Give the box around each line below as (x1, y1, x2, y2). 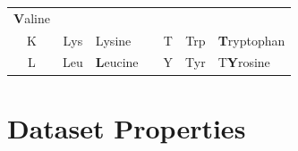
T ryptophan (217, 30, 285, 49)
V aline (13, 8, 50, 27)
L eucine (95, 53, 139, 71)
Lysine (95, 30, 132, 49)
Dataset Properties (7, 109, 246, 146)
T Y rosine (217, 53, 270, 71)
